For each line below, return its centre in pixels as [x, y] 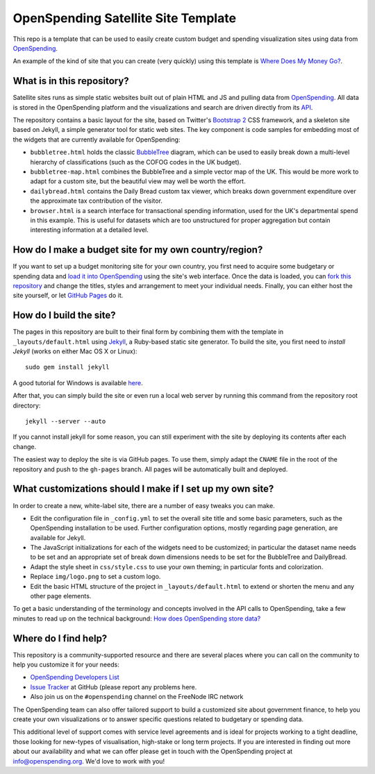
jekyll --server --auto [66, 421]
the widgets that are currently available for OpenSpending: [97, 140]
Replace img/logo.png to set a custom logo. [95, 577]
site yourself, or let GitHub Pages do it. [68, 296]
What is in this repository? [71, 81]
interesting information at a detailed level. [89, 230]
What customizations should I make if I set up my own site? [143, 489]
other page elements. [61, 596]
